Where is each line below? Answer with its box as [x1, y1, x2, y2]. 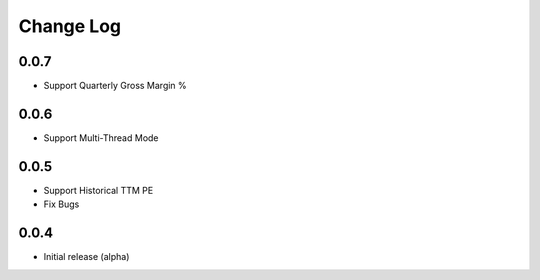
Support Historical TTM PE [43, 184, 154, 196]
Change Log [18, 15, 122, 37]
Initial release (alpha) [43, 251, 130, 263]
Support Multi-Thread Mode [43, 131, 159, 144]
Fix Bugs [43, 198, 80, 210]
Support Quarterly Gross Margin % [43, 80, 187, 92]
